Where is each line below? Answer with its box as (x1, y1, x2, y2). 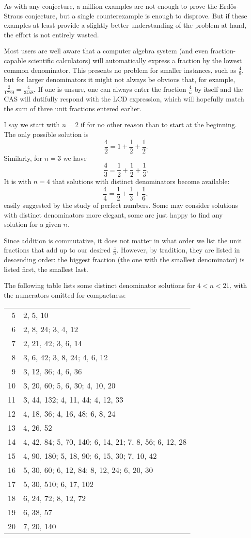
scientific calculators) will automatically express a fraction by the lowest (28, 55, 242, 65)
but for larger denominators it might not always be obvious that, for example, (4, 74, 235, 84)
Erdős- (219, 1, 239, 11)
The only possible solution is (4, 129, 89, 139)
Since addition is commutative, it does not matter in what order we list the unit (4, 235, 242, 245)
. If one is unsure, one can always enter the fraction (33, 84, 187, 94)
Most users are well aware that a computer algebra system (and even (4, 46, 208, 56)
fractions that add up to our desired (4, 245, 111, 255)
